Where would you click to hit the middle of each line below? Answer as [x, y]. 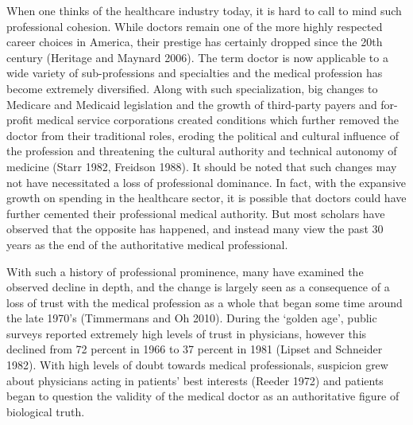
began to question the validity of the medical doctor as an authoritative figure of [203, 396]
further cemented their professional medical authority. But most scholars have [196, 213]
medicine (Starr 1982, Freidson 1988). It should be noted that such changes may [202, 166]
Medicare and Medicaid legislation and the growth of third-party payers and [192, 104]
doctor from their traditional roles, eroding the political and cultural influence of [203, 135]
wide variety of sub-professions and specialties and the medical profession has [195, 73]
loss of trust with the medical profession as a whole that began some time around [205, 302]
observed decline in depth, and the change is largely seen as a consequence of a [198, 287]
